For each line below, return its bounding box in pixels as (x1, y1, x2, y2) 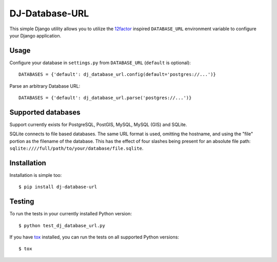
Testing (9, 197, 34, 206)
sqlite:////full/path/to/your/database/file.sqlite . (9, 145, 144, 151)
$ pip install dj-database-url (18, 184, 97, 190)
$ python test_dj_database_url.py (18, 223, 105, 228)
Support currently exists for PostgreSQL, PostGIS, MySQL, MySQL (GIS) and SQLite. (9, 121, 187, 128)
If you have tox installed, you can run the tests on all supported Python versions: (9, 234, 180, 240)
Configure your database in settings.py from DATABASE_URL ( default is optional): (9, 59, 191, 66)
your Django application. (9, 32, 62, 38)
